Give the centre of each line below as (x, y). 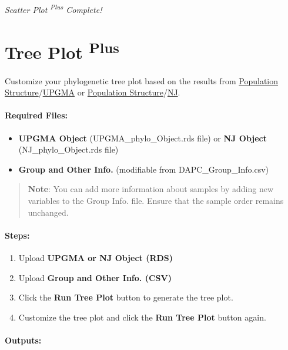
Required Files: (36, 115)
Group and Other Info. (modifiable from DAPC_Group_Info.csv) (143, 169)
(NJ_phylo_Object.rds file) (68, 149)
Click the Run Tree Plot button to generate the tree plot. (126, 297)
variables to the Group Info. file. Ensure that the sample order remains (156, 201)
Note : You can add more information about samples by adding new (151, 189)
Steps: (17, 235)
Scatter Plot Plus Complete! (53, 9)
